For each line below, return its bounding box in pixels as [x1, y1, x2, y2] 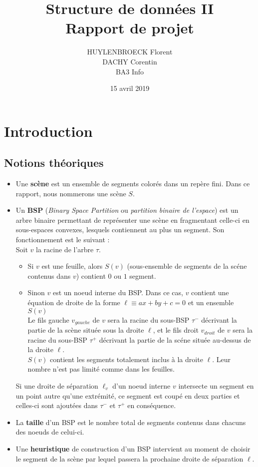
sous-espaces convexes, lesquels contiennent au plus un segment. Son [15, 224, 225, 235]
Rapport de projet [65, 17, 194, 38]
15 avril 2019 [110, 83, 150, 93]
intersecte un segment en [178, 381, 254, 391]
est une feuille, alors [41, 261, 103, 271]
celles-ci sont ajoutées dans [15, 400, 98, 411]
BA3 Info [115, 66, 144, 76]
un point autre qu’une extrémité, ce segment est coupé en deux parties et [15, 390, 240, 401]
